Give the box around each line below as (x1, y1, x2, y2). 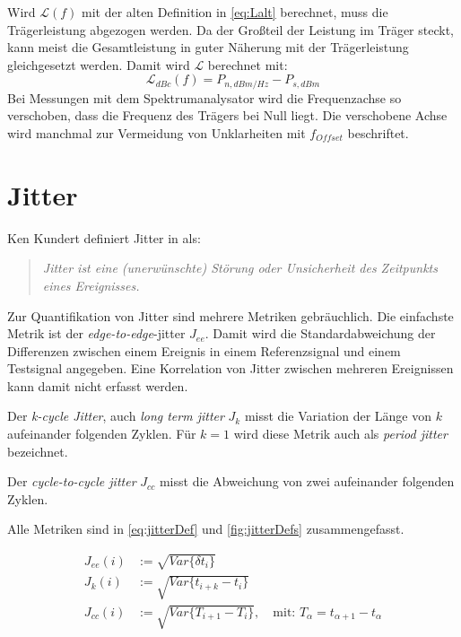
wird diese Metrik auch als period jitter (233, 424, 448, 443)
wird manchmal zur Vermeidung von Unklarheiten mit (7, 124, 306, 143)
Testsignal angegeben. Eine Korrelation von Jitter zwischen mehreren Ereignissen (7, 359, 454, 378)
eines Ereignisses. (42, 275, 140, 294)
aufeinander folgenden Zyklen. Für (7, 424, 196, 443)
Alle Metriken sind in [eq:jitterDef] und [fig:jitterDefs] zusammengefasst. (7, 519, 404, 538)
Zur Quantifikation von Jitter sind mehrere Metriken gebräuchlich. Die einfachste (7, 306, 454, 325)
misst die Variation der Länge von (244, 406, 432, 425)
